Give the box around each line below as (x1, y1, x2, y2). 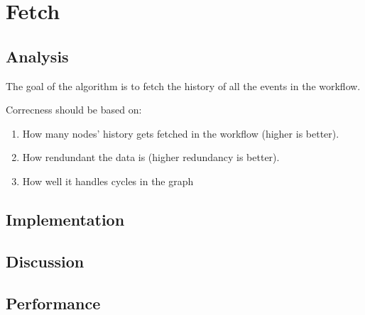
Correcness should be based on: (6, 102, 142, 117)
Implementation (6, 208, 125, 230)
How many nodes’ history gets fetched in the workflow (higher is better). (22, 126, 339, 140)
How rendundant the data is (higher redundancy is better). (22, 150, 280, 165)
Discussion (6, 250, 85, 272)
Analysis (6, 45, 69, 67)
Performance (6, 292, 101, 314)
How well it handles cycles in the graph (22, 173, 194, 188)
